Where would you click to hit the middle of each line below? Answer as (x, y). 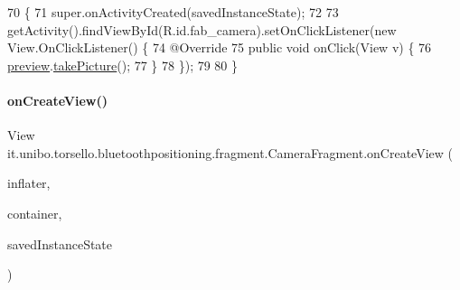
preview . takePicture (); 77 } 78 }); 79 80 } (123, 65)
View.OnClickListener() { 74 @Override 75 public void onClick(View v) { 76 (220, 47)
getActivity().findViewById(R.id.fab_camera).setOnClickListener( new (202, 29)
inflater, (29, 183)
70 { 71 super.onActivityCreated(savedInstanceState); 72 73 (173, 12)
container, (35, 213)
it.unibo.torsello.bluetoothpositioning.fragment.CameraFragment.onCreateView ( (230, 152)
